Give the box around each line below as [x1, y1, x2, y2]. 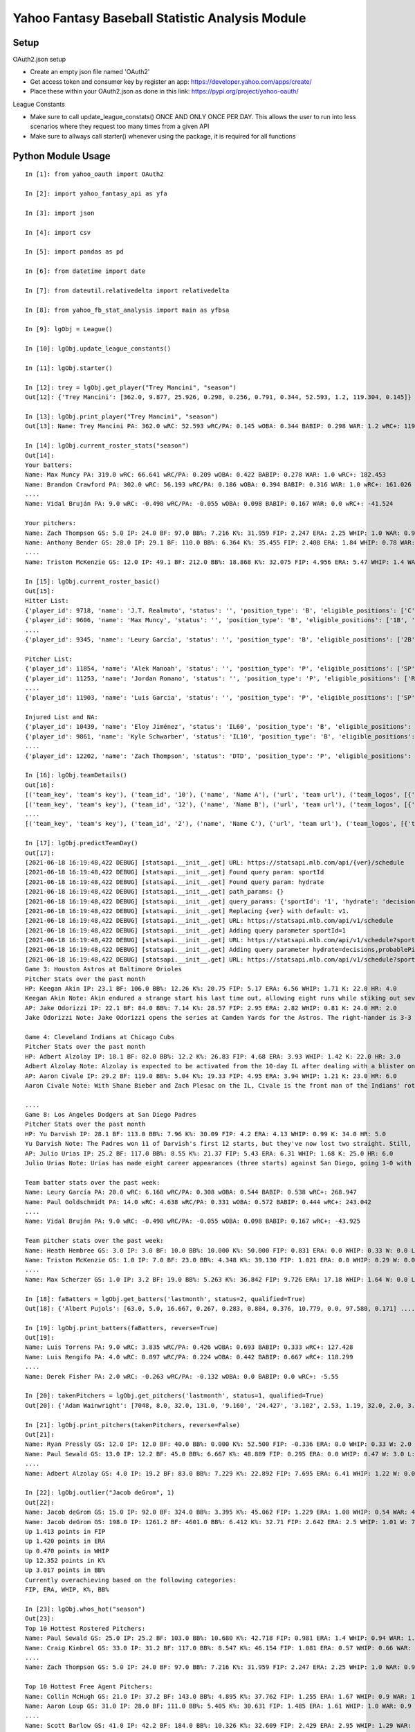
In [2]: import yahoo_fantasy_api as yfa [25, 189, 167, 197]
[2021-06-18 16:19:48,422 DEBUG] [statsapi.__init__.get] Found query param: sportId [25, 868, 324, 876]
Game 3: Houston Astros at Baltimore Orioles [25, 965, 183, 973]
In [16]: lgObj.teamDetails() [25, 771, 128, 779]
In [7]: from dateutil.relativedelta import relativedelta [25, 286, 230, 294]
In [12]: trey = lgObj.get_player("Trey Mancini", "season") [25, 383, 237, 391]
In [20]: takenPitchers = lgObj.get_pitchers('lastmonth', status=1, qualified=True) [25, 1392, 324, 1399]
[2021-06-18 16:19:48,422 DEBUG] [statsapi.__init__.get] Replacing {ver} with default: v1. [25, 907, 350, 914]
